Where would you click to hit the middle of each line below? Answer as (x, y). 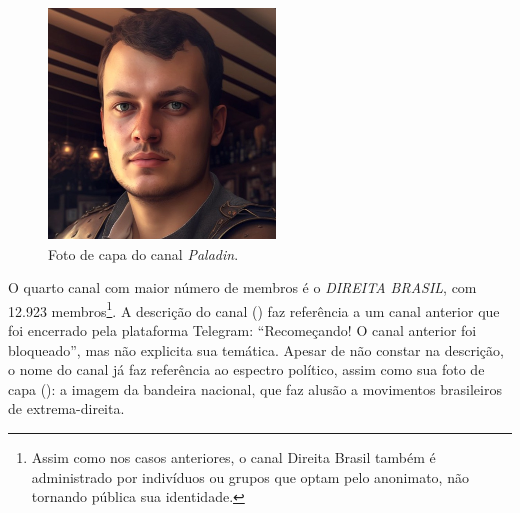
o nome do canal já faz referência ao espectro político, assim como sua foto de (246, 369)
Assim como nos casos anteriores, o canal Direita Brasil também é (233, 457)
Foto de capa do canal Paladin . (143, 253)
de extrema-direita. (66, 408)
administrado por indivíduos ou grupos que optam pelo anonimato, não (250, 476)
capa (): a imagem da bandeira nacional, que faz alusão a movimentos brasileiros (255, 388)
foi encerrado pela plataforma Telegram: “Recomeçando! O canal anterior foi (242, 330)
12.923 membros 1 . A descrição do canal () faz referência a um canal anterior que (254, 309)
